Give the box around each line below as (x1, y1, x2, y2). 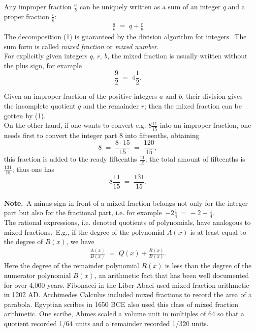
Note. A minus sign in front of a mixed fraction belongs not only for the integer (4, 197, 248, 208)
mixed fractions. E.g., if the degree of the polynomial (4, 226, 165, 237)
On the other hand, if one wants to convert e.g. (4, 120, 146, 130)
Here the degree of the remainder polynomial (4, 260, 139, 271)
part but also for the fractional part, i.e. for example (4, 207, 162, 218)
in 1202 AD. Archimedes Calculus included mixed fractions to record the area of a (4, 289, 252, 300)
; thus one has (12, 164, 55, 174)
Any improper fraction (4, 1, 72, 11)
